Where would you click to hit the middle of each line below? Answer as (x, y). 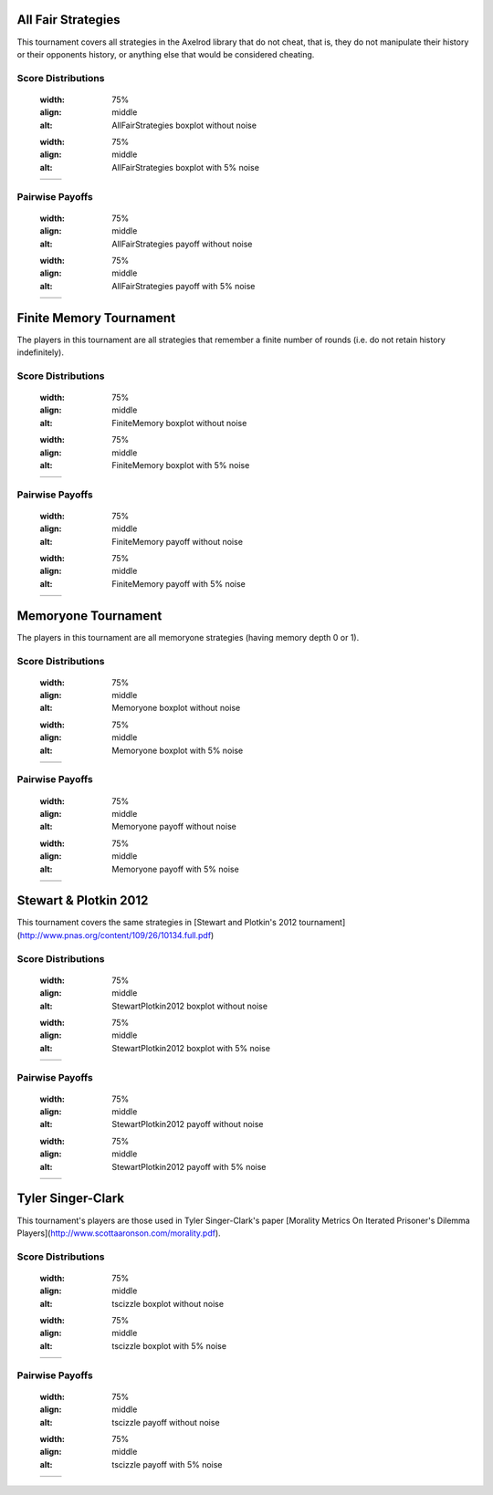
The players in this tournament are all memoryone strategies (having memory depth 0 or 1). (188, 637)
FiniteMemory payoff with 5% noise (179, 583)
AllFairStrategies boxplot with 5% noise (186, 167)
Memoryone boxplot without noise (176, 708)
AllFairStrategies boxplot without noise (184, 125)
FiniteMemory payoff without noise (178, 541)
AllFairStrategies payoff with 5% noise (184, 286)
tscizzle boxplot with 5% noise (169, 1345)
